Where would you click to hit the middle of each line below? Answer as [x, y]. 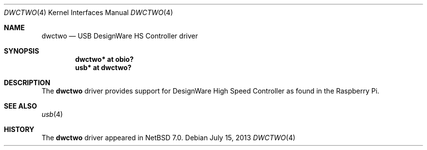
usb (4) [52, 114]
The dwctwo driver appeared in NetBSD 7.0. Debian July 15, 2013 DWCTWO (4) [168, 138]
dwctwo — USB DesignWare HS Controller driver [120, 36]
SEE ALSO [20, 106]
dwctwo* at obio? [105, 59]
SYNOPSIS [22, 51]
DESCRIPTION [27, 83]
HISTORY [19, 129]
